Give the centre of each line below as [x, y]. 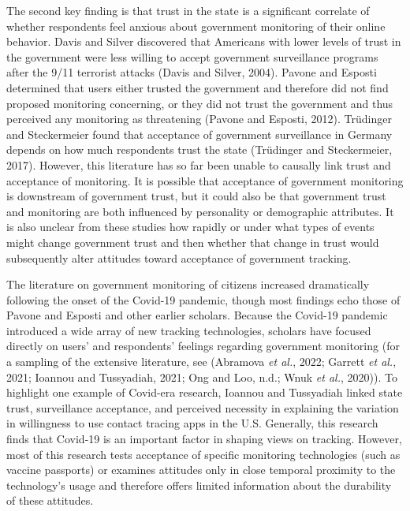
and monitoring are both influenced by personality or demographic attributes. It [200, 211]
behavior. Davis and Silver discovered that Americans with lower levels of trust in [204, 41]
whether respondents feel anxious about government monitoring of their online [196, 26]
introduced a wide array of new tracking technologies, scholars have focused [189, 330]
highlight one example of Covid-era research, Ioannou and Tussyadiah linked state [205, 392]
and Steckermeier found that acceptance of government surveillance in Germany [199, 134]
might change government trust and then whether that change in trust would [193, 242]
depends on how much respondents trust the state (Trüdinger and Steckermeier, [199, 149]
